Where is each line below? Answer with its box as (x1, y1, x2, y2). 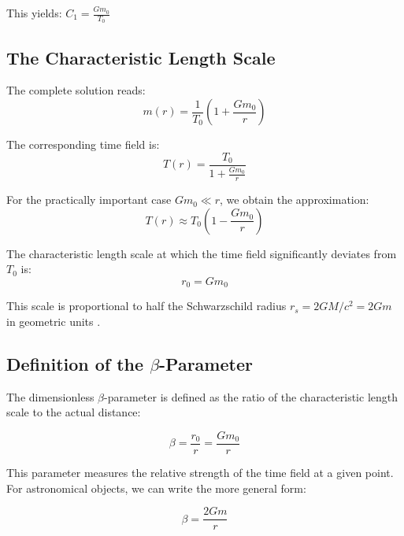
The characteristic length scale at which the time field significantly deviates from (6, 245, 397, 261)
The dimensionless (6, 388, 95, 405)
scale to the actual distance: (6, 404, 141, 420)
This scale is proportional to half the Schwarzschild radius (6, 298, 287, 314)
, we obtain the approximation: (219, 191, 369, 208)
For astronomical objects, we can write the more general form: (6, 479, 306, 496)
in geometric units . (6, 312, 101, 329)
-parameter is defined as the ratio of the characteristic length (104, 388, 398, 405)
